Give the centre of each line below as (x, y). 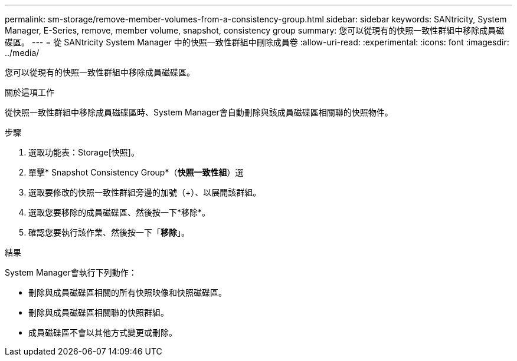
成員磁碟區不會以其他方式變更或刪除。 (103, 332)
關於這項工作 (30, 92)
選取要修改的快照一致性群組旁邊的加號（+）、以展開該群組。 (145, 192)
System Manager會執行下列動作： (71, 272)
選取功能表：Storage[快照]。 (84, 152)
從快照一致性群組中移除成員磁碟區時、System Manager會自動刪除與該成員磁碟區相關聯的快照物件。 (199, 112)
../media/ (22, 53)
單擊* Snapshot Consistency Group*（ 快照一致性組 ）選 (136, 172)
